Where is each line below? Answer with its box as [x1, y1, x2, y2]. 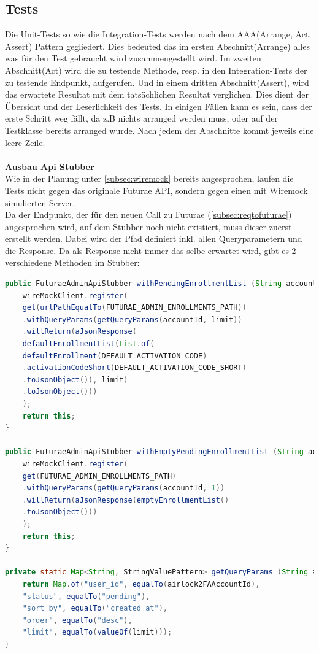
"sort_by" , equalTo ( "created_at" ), [22, 604, 167, 613]
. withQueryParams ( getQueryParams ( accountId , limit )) [22, 315, 242, 324]
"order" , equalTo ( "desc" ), [22, 616, 133, 625]
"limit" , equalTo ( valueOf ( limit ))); [22, 628, 172, 637]
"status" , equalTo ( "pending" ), [22, 592, 150, 601]
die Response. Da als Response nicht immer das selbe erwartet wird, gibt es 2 [5, 244, 296, 257]
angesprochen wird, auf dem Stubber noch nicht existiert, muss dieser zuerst [5, 220, 292, 233]
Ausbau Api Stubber [5, 160, 94, 172]
